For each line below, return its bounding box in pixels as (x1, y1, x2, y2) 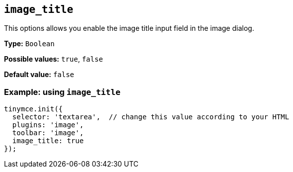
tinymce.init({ (4, 105, 63, 113)
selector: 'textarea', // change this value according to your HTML (12, 113, 290, 121)
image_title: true (12, 137, 84, 145)
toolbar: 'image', (12, 129, 84, 137)
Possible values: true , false (4, 55, 103, 64)
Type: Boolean (4, 39, 55, 48)
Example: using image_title (4, 86, 121, 97)
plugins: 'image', (12, 121, 84, 129)
